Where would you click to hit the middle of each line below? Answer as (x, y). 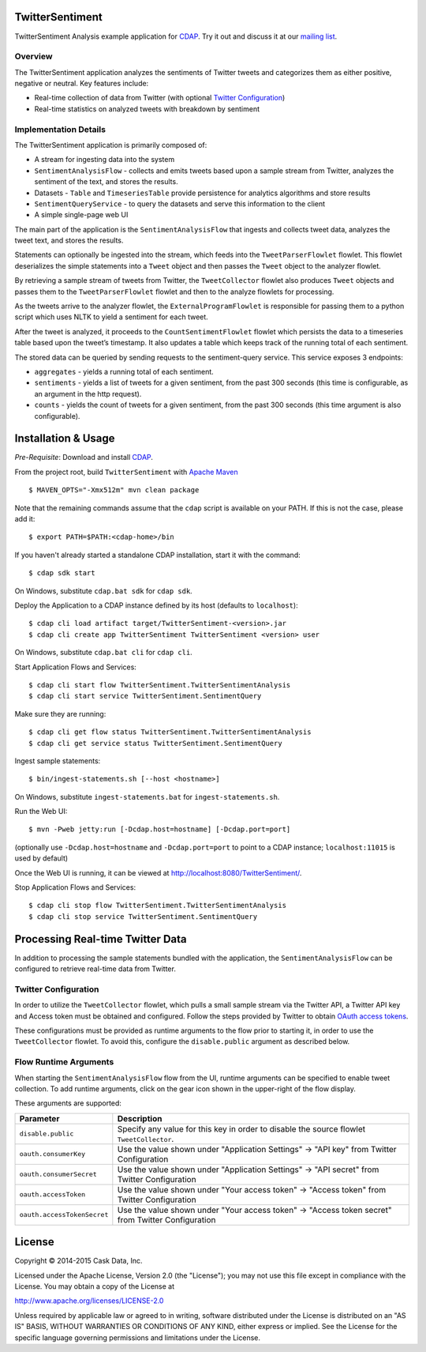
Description (140, 1118)
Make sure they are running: (60, 714)
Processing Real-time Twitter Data (101, 939)
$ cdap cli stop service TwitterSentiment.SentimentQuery (143, 916)
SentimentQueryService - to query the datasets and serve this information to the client (180, 203)
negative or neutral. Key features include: (82, 84)
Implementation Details (60, 129)
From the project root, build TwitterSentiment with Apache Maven (126, 472)
